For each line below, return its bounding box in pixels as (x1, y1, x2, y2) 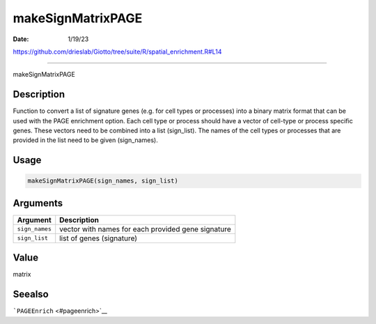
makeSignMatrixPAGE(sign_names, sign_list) (27, 177, 179, 185)
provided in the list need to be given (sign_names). (13, 136, 158, 144)
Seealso (13, 288, 49, 300)
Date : (13, 35, 29, 43)
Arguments (13, 197, 63, 209)
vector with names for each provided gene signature (59, 224, 231, 233)
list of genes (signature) (59, 233, 138, 243)
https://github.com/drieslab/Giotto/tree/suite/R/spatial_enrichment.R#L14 (13, 47, 222, 56)
